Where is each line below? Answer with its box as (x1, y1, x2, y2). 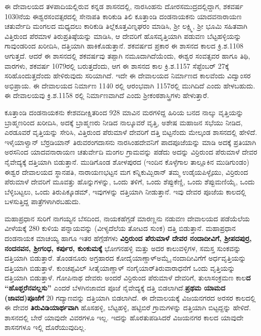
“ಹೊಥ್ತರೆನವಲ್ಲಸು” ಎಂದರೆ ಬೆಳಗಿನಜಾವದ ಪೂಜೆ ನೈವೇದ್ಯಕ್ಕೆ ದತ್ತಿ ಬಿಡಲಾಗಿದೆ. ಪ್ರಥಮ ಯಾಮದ (5, 282, 226, 293)
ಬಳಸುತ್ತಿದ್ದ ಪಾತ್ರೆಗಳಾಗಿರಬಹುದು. (5, 196, 81, 207)
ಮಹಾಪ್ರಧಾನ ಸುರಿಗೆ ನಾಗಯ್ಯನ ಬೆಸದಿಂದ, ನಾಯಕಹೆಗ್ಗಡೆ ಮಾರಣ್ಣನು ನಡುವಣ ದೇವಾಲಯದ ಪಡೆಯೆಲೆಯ (5, 213, 250, 223)
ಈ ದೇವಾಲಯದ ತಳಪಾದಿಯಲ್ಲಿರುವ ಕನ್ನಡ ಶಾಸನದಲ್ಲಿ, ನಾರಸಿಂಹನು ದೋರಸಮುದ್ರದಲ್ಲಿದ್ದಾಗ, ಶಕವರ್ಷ (5, 1, 243, 11)
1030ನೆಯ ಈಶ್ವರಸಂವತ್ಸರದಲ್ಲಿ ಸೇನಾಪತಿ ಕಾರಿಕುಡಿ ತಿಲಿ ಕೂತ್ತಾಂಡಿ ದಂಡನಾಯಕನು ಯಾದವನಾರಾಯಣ (5, 11, 242, 21)
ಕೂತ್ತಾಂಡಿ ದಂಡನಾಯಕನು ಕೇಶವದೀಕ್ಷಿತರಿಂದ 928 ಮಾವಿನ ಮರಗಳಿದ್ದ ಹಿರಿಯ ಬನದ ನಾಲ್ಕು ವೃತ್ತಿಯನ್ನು (5, 107, 244, 117)
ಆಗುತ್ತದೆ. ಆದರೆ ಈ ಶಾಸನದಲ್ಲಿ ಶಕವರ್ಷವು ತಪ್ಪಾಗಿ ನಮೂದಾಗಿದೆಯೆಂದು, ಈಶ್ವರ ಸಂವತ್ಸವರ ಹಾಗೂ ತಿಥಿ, (5, 50, 250, 61)
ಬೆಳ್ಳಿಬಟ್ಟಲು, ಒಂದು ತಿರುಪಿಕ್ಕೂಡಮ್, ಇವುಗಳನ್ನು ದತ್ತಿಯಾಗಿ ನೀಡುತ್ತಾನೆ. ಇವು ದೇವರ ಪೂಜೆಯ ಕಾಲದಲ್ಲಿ (5, 186, 246, 197)
